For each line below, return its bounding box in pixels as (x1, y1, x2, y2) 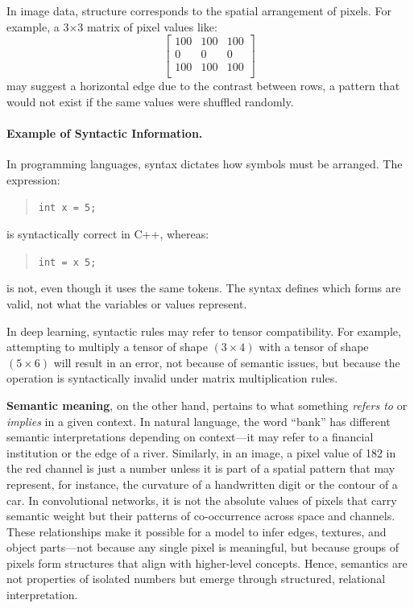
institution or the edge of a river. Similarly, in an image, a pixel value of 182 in (6, 444, 396, 461)
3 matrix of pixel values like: (77, 18, 217, 35)
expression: (6, 171, 60, 188)
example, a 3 (6, 18, 69, 35)
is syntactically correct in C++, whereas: (6, 225, 209, 242)
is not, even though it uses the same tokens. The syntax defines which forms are (6, 279, 401, 296)
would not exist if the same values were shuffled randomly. (6, 93, 294, 110)
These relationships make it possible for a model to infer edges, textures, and (6, 523, 387, 540)
